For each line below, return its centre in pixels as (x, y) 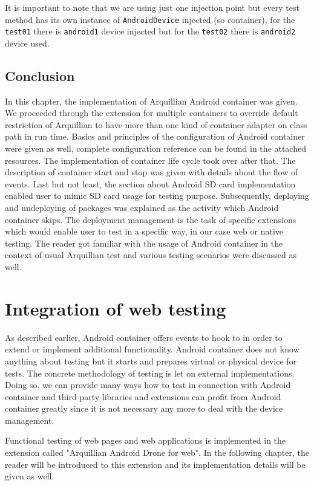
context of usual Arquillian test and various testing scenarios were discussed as (151, 255)
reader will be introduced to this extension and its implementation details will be (155, 464)
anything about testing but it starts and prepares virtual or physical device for (151, 361)
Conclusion (40, 75)
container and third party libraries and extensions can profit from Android (143, 396)
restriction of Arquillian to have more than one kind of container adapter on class (156, 124)
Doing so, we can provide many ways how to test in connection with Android (148, 385)
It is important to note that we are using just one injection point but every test (152, 7)
